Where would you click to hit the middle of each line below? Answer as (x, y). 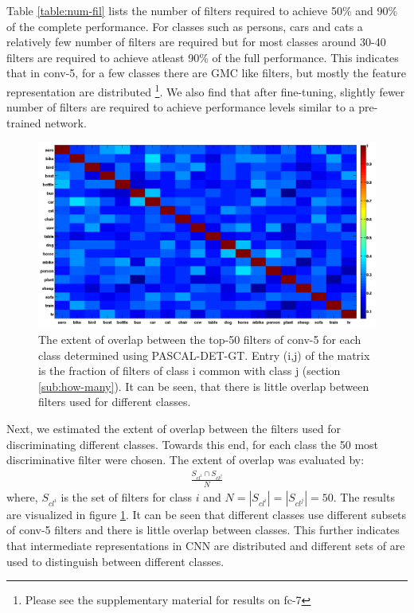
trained (24, 122)
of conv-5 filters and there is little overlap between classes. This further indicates (203, 530)
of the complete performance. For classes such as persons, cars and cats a (185, 26)
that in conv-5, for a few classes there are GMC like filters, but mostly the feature (206, 73)
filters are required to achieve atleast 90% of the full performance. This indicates (203, 57)
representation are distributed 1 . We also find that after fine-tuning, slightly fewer (206, 90)
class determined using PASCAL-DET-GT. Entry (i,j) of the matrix (204, 355)
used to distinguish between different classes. (115, 561)
